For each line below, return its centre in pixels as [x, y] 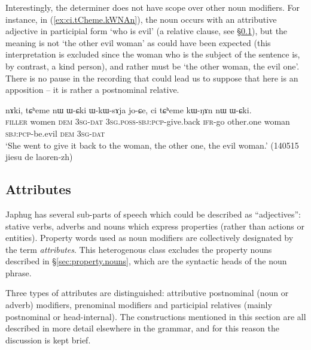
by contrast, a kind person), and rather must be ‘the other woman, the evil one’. [153, 66]
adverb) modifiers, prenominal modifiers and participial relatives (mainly [139, 305]
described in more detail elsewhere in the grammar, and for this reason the [142, 328]
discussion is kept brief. [48, 340]
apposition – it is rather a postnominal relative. [92, 90]
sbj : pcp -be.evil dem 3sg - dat [55, 133]
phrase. [19, 272]
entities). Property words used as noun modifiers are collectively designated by [150, 238]
